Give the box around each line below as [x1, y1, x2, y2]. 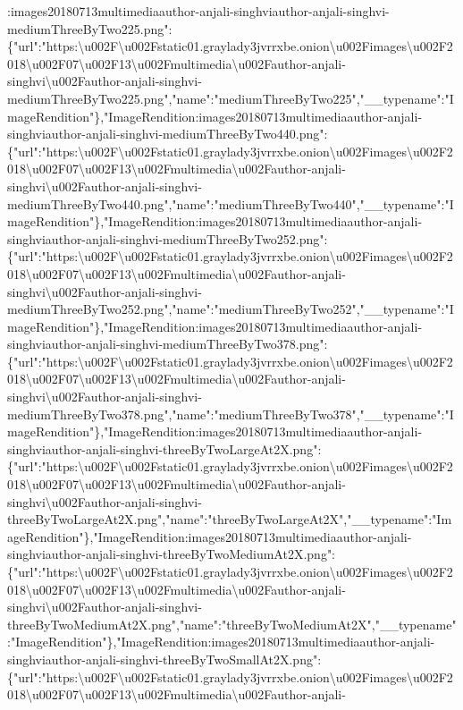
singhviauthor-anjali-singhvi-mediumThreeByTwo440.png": [7, 124, 328, 143]
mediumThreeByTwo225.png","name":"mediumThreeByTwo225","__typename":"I [7, 89, 454, 107]
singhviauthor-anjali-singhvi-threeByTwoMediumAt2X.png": [7, 545, 336, 563]
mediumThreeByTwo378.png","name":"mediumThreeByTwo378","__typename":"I [7, 404, 454, 423]
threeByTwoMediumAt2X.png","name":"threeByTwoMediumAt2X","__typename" [7, 614, 457, 633]
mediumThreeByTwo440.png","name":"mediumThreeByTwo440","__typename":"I [7, 194, 454, 213]
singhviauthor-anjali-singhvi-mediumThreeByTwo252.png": [7, 229, 328, 248]
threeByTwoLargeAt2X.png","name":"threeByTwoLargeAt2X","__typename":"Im [7, 510, 452, 528]
